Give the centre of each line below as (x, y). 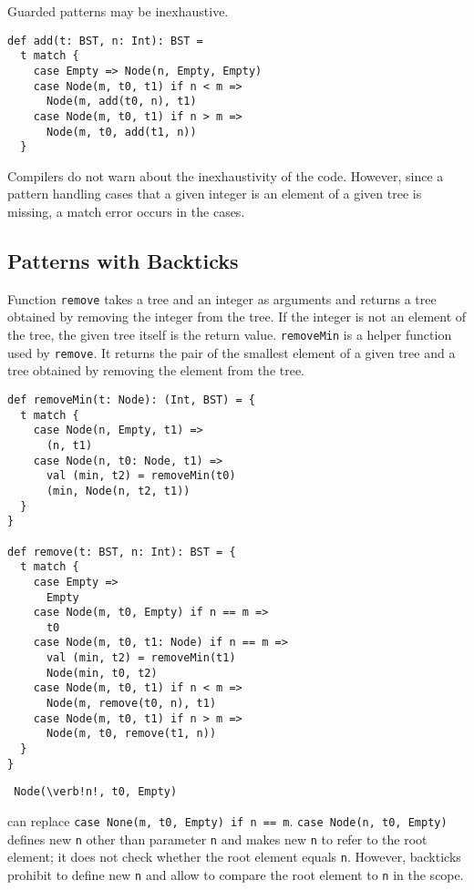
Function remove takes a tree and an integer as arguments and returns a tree (222, 298)
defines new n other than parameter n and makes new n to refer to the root (217, 839)
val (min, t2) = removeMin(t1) (141, 658)
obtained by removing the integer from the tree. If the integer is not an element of (237, 317)
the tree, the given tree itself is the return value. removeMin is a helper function (230, 335)
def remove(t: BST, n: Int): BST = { (122, 552)
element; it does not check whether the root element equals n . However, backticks (234, 857)
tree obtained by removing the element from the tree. (156, 370)
